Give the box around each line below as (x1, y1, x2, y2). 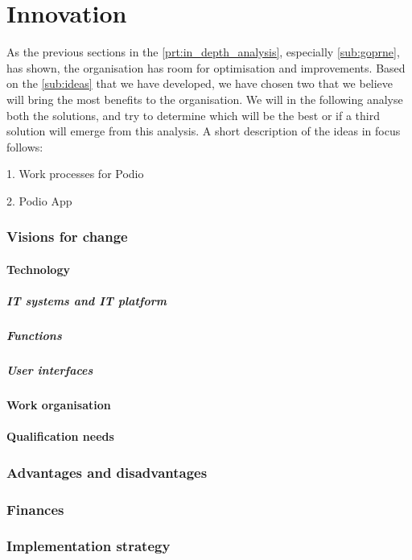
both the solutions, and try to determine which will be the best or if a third (6, 106, 380, 123)
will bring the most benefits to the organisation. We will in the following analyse (6, 90, 403, 107)
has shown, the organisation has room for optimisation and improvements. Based (6, 59, 406, 76)
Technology (6, 260, 70, 277)
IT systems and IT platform (6, 292, 167, 309)
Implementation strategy (6, 536, 171, 556)
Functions (6, 327, 62, 344)
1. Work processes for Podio (6, 165, 144, 182)
